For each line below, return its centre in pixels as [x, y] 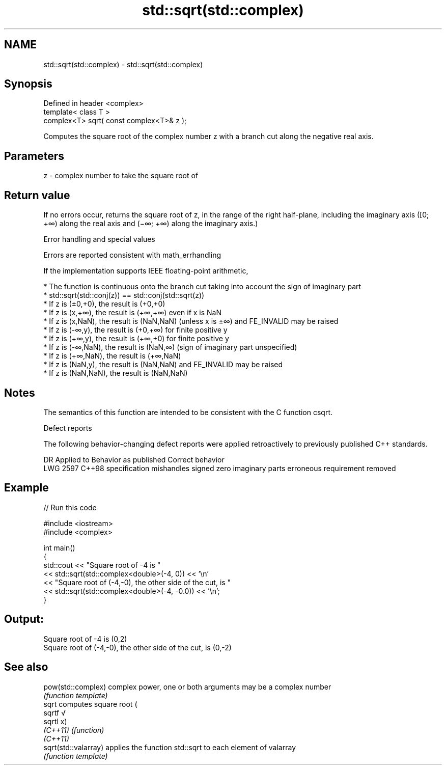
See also [26, 667]
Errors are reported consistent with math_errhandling [132, 255]
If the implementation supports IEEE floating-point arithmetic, [146, 271]
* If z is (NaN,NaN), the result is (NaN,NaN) [116, 373]
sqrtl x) [55, 721]
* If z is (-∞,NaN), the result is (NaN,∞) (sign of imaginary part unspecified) [170, 347]
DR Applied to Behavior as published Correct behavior [134, 459]
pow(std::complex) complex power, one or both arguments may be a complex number [187, 686]
